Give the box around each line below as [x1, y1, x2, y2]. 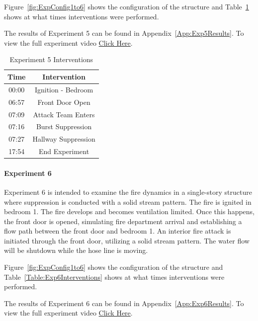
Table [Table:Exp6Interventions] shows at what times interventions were [4, 271, 225, 282]
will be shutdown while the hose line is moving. [4, 245, 148, 255]
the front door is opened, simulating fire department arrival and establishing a [4, 216, 242, 226]
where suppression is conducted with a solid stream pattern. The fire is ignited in [4, 196, 252, 207]
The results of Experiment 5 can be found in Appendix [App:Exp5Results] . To [4, 28, 244, 38]
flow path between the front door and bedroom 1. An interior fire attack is [4, 226, 231, 236]
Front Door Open [37, 96, 90, 107]
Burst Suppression [36, 121, 92, 132]
